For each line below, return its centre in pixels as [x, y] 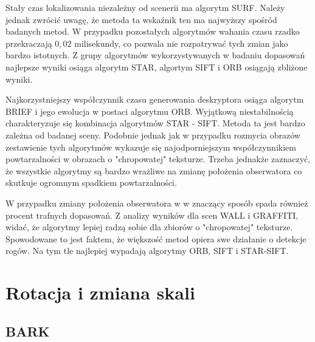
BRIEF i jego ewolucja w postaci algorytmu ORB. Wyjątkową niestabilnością [150, 111]
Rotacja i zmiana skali [100, 292]
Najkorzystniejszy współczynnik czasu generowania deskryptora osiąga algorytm [155, 99]
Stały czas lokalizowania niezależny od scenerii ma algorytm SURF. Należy [145, 7]
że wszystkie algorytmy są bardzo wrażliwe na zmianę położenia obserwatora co [154, 170]
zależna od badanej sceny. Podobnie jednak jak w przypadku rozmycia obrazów [153, 135]
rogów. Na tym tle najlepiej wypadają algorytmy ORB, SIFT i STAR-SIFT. [147, 251]
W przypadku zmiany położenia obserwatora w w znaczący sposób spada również [157, 203]
